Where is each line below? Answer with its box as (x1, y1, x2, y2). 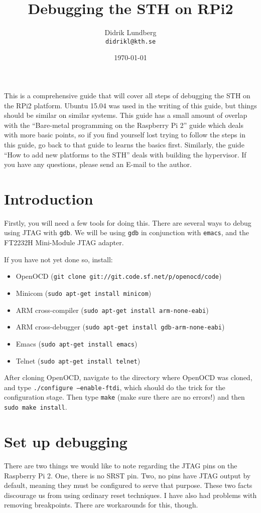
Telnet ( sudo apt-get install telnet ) (16, 355, 141, 366)
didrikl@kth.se (105, 38, 156, 45)
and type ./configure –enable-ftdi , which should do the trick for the (4, 382, 225, 392)
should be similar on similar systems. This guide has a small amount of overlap (4, 110, 247, 120)
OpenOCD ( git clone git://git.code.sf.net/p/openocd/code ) (16, 271, 222, 281)
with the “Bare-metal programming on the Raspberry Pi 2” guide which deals (4, 119, 243, 130)
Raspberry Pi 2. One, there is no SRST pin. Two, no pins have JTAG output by (4, 470, 251, 480)
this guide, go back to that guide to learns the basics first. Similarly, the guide (4, 139, 244, 149)
